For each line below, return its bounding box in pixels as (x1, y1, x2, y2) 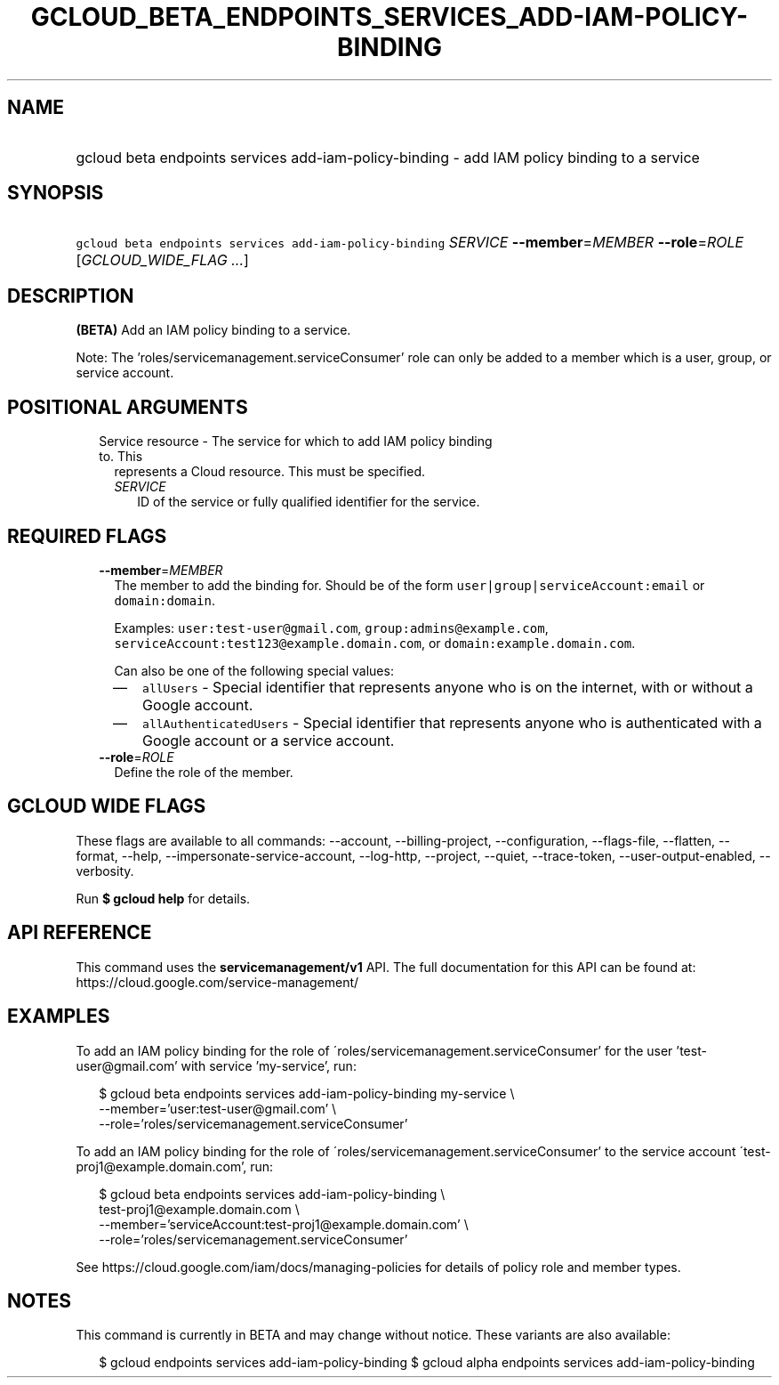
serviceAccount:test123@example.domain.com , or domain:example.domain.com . (114, 635, 636, 651)
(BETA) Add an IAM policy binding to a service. (76, 322, 351, 338)
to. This (99, 449, 143, 465)
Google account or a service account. (142, 731, 395, 749)
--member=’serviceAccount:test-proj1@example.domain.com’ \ (99, 1216, 469, 1232)
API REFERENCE (7, 921, 152, 944)
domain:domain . (114, 592, 216, 608)
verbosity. (76, 863, 134, 879)
